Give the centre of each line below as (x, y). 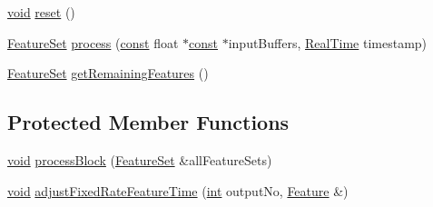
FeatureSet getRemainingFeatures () (108, 73)
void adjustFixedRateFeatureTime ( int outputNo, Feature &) (178, 190)
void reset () (41, 12)
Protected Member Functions (148, 122)
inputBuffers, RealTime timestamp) (328, 42)
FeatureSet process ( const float (93, 42)
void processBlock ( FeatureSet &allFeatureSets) (140, 159)
